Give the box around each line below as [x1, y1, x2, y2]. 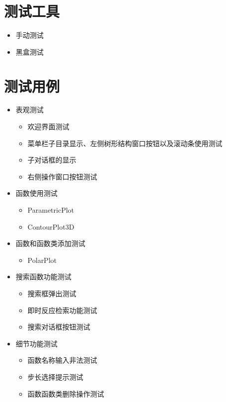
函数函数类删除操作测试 [27, 388, 104, 399]
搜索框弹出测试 [27, 288, 76, 298]
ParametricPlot [27, 205, 75, 215]
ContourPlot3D [27, 221, 75, 232]
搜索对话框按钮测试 [27, 322, 90, 332]
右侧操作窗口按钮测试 [27, 171, 97, 181]
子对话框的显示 [27, 155, 76, 165]
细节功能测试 [15, 338, 58, 348]
